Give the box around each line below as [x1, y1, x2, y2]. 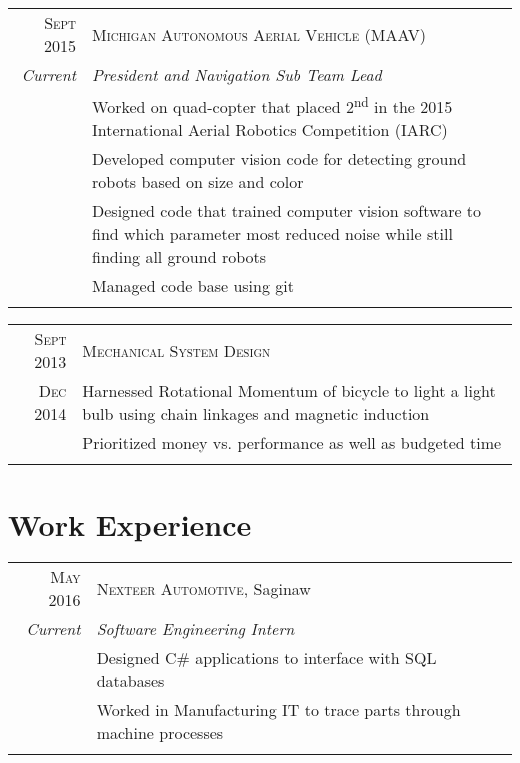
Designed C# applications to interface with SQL [96, 646, 437, 670]
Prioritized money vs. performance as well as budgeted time [82, 431, 502, 455]
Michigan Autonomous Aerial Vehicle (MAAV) [92, 22, 426, 46]
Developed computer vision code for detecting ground [92, 147, 467, 171]
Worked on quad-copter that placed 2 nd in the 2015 [92, 92, 453, 119]
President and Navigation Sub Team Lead [92, 63, 382, 86]
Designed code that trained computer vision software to [92, 199, 482, 223]
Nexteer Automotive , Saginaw [96, 576, 311, 600]
